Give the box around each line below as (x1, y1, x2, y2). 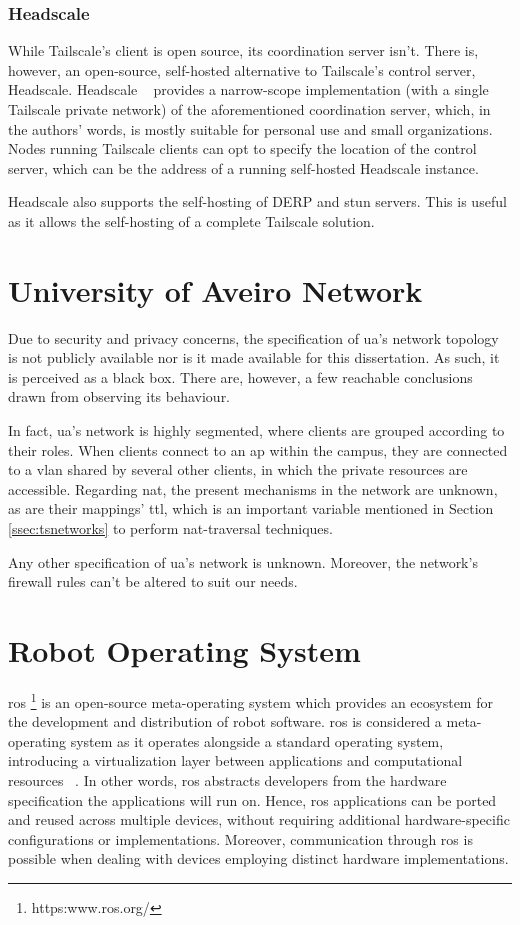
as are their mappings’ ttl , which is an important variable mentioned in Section (8, 498, 494, 519)
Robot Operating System (8, 630, 361, 670)
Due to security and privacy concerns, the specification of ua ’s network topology (8, 327, 499, 348)
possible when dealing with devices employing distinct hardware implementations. (8, 848, 509, 869)
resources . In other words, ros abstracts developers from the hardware (8, 769, 447, 790)
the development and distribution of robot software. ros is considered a (8, 711, 442, 732)
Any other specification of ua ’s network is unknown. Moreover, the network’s (8, 551, 478, 572)
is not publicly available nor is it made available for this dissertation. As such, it (8, 347, 500, 368)
